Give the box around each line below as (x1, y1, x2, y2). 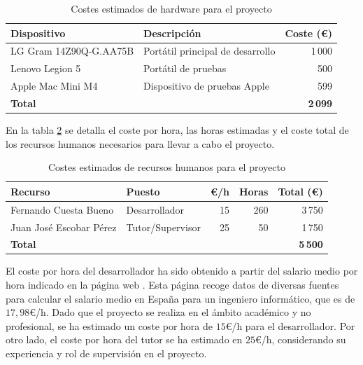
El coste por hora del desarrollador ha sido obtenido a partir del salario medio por (6, 263, 358, 278)
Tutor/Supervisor (126, 219, 201, 234)
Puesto (126, 184, 160, 198)
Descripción (143, 25, 201, 40)
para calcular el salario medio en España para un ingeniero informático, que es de (6, 291, 355, 305)
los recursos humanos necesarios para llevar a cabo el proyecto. (6, 136, 275, 151)
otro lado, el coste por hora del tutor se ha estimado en (6, 332, 243, 347)
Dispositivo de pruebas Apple (143, 78, 269, 93)
